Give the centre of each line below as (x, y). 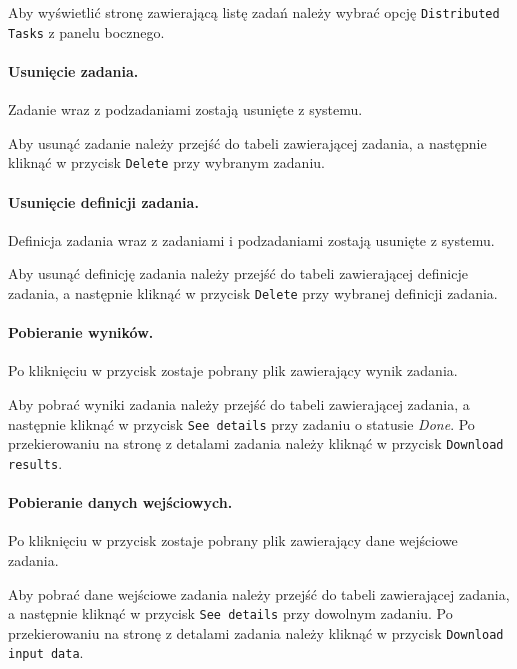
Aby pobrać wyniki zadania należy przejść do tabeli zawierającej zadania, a (239, 403)
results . (35, 462)
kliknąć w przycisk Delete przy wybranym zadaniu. (166, 162)
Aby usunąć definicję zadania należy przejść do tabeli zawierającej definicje (238, 273)
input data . (46, 652)
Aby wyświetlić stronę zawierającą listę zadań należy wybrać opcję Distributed (254, 12)
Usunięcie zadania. (73, 70)
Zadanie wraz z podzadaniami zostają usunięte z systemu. (185, 109)
